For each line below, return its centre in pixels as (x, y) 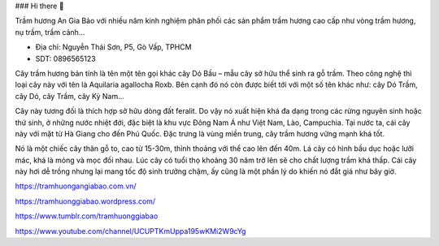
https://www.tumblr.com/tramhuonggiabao (87, 216)
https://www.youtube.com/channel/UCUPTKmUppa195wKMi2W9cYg (130, 231)
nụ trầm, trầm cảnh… (50, 32)
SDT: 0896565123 (66, 58)
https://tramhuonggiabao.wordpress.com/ (85, 201)
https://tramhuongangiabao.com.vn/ (76, 186)
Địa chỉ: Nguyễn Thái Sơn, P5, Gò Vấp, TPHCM (113, 47)
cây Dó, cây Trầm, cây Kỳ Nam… (70, 96)
